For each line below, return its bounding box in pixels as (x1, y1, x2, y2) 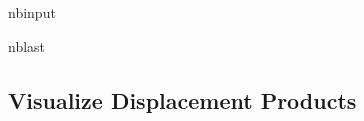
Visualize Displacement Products (8, 84, 357, 115)
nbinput (8, 2, 56, 22)
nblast (8, 35, 46, 56)
